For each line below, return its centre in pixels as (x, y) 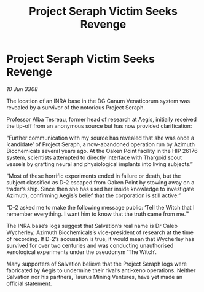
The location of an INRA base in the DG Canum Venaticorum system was (98, 101)
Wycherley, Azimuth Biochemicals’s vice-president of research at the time (100, 232)
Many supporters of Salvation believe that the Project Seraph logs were (97, 264)
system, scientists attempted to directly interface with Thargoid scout (94, 157)
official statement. (29, 283)
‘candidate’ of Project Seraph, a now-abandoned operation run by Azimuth (101, 144)
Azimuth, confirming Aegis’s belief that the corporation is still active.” (94, 195)
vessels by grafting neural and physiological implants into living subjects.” (100, 164)
